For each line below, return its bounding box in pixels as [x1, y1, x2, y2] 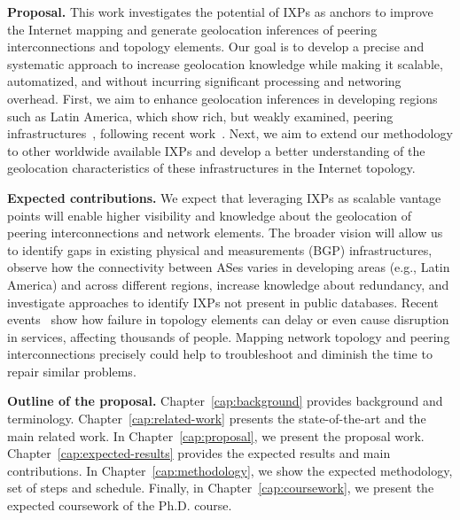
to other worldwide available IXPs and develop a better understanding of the [7, 141, 425, 159]
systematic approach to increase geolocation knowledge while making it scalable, [7, 54, 443, 73]
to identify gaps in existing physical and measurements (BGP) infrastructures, [7, 240, 433, 259]
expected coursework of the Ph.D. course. [7, 496, 232, 515]
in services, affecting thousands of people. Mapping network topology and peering [7, 327, 450, 345]
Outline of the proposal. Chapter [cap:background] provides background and [7, 392, 443, 410]
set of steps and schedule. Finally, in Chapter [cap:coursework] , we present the [7, 478, 434, 497]
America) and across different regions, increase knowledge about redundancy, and [7, 275, 449, 293]
